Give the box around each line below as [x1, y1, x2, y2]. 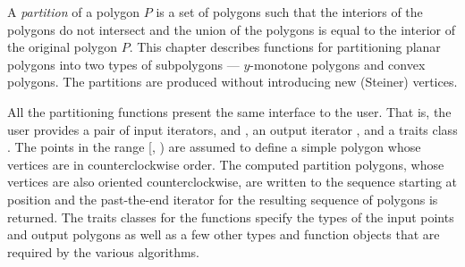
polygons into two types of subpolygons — [7, 54, 240, 73]
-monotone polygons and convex [249, 54, 426, 73]
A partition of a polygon [7, 3, 140, 21]
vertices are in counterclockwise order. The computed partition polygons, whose [7, 154, 444, 173]
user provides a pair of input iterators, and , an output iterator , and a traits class [7, 120, 458, 138]
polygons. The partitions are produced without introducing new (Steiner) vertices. [7, 72, 458, 91]
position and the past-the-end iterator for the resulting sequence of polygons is [7, 189, 438, 208]
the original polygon [7, 38, 117, 56]
